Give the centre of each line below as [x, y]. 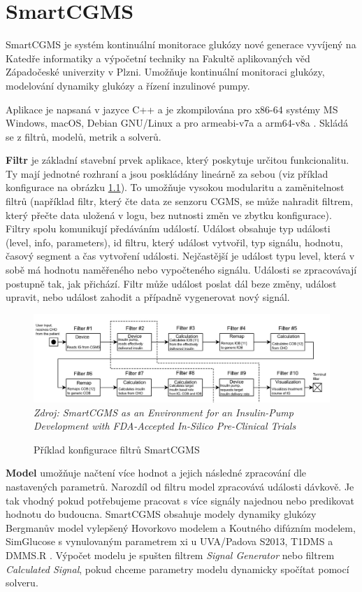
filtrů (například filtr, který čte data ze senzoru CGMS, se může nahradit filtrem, [180, 201]
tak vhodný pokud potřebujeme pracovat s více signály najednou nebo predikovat [180, 500]
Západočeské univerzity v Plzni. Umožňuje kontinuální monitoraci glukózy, [165, 72]
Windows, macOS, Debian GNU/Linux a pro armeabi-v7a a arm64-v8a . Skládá [177, 123]
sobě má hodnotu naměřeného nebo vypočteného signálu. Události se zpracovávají [181, 270]
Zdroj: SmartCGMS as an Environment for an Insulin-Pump [164, 412]
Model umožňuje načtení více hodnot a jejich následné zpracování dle [156, 473]
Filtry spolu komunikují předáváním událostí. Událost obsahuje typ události [168, 228]
